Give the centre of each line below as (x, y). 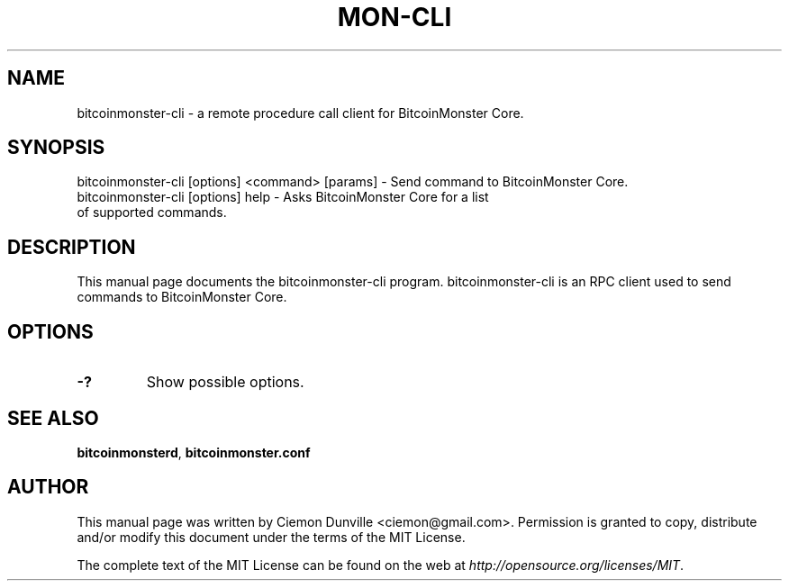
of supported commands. (152, 213)
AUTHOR (48, 487)
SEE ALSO (53, 418)
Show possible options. (225, 382)
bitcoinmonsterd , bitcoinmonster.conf (194, 452)
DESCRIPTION (72, 247)
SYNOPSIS (56, 148)
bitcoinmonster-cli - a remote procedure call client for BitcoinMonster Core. (300, 113)
